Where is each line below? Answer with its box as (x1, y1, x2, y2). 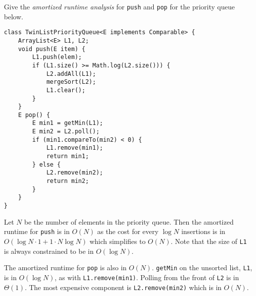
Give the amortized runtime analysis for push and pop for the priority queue (4, 1, 235, 11)
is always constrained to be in (4, 245, 94, 256)
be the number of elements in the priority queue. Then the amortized (24, 216, 234, 227)
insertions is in (181, 226, 225, 237)
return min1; (46, 153, 89, 160)
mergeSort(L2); (46, 78, 96, 86)
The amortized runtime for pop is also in (4, 262, 127, 273)
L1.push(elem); (32, 54, 82, 61)
